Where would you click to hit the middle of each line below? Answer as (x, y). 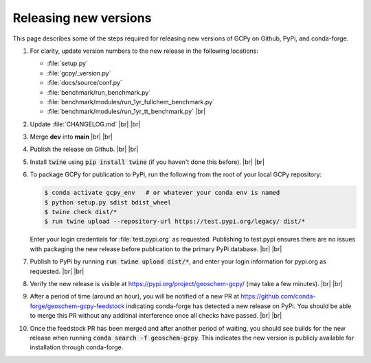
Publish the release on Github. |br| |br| (84, 149)
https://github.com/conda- (278, 296)
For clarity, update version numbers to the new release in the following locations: (144, 51)
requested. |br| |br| (57, 271)
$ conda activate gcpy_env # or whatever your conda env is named (162, 193)
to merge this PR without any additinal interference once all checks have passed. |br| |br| (156, 316)
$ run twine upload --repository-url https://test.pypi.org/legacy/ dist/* (175, 222)
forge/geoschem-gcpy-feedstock (77, 306)
